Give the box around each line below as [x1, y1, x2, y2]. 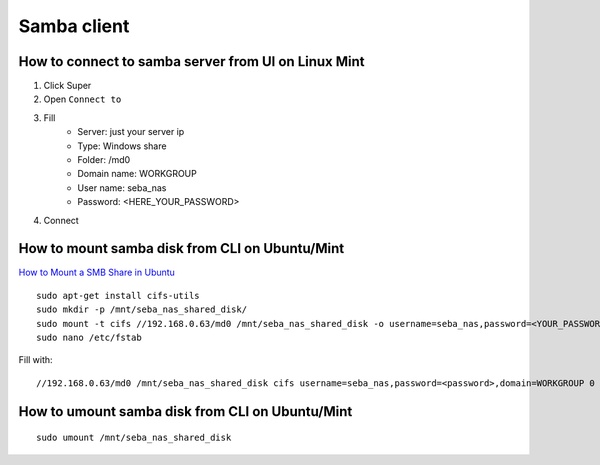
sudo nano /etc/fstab [36, 332, 142, 344]
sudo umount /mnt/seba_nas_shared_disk [36, 432, 232, 444]
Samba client [18, 15, 130, 37]
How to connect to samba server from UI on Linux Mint [18, 53, 365, 70]
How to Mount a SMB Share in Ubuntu [18, 266, 175, 279]
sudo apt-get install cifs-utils [36, 290, 200, 301]
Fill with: [18, 354, 54, 366]
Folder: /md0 [77, 154, 131, 166]
